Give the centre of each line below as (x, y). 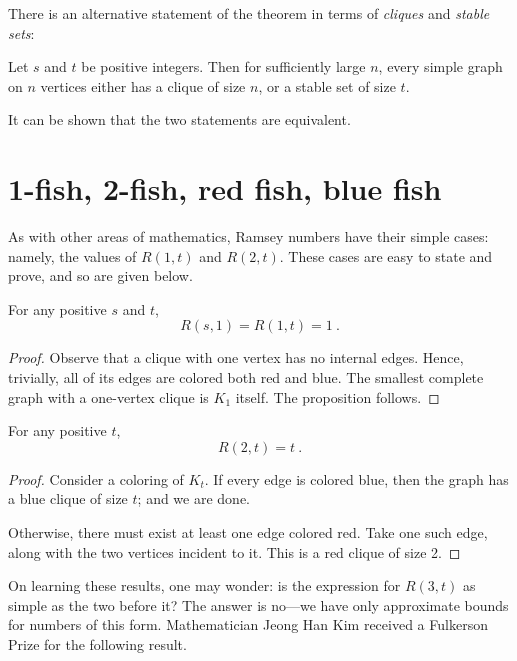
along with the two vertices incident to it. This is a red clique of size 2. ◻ (234, 551)
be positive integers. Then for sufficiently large (223, 66)
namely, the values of (72, 255)
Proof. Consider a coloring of (96, 478)
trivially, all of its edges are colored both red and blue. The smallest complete (246, 377)
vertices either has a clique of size (143, 85)
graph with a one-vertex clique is (108, 396)
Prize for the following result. (97, 644)
